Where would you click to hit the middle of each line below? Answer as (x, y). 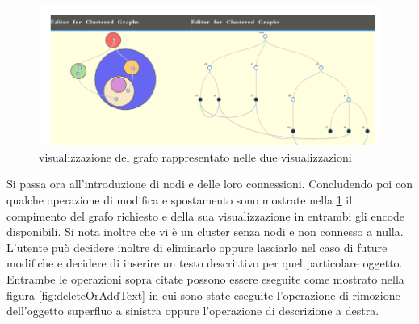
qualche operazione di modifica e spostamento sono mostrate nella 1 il (180, 200)
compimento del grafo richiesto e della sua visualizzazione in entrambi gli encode (206, 215)
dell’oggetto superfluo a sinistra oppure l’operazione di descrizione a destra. (193, 311)
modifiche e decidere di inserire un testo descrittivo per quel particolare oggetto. (205, 263)
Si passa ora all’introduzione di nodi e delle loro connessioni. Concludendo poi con (209, 184)
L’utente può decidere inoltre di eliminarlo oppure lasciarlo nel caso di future (197, 247)
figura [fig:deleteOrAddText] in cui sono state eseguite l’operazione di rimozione (203, 295)
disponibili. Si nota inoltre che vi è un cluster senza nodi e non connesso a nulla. (205, 231)
